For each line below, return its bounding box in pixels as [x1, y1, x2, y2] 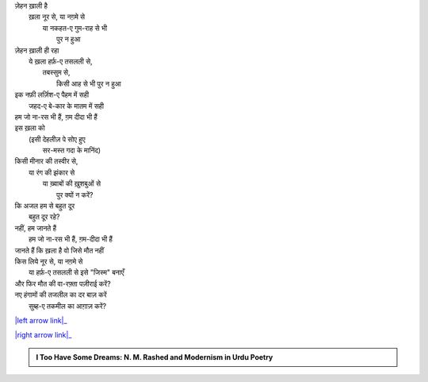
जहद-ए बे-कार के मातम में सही [29, 101, 105, 110]
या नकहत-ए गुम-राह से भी [42, 23, 107, 33]
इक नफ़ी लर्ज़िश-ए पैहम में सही [14, 90, 90, 99]
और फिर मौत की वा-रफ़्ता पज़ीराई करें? [14, 279, 111, 288]
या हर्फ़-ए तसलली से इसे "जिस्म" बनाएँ [29, 268, 124, 277]
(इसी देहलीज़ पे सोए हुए [29, 134, 86, 144]
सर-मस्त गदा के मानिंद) [42, 145, 101, 155]
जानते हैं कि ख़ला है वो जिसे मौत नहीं [14, 245, 105, 255]
